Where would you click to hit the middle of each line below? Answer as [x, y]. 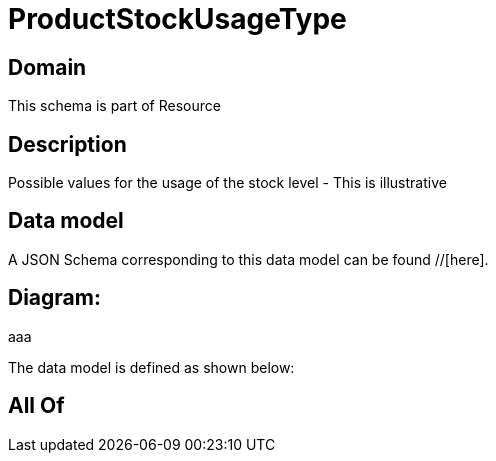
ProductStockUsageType [177, 19]
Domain [47, 67]
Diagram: [54, 298]
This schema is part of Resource [114, 106]
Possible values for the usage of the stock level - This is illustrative [227, 183]
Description [67, 144]
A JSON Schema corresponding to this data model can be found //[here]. [248, 259]
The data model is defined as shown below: [151, 367]
